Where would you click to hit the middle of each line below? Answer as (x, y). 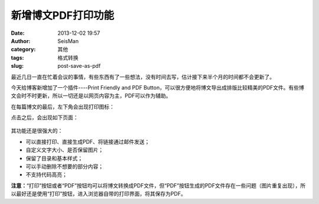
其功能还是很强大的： (37, 131)
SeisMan (68, 41)
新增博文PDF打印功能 (63, 15)
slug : (17, 66)
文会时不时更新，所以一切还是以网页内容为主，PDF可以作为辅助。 (91, 96)
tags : (17, 57)
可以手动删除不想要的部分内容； (64, 167)
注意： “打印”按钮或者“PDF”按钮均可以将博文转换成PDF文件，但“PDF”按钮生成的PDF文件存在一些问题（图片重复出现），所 (158, 185)
